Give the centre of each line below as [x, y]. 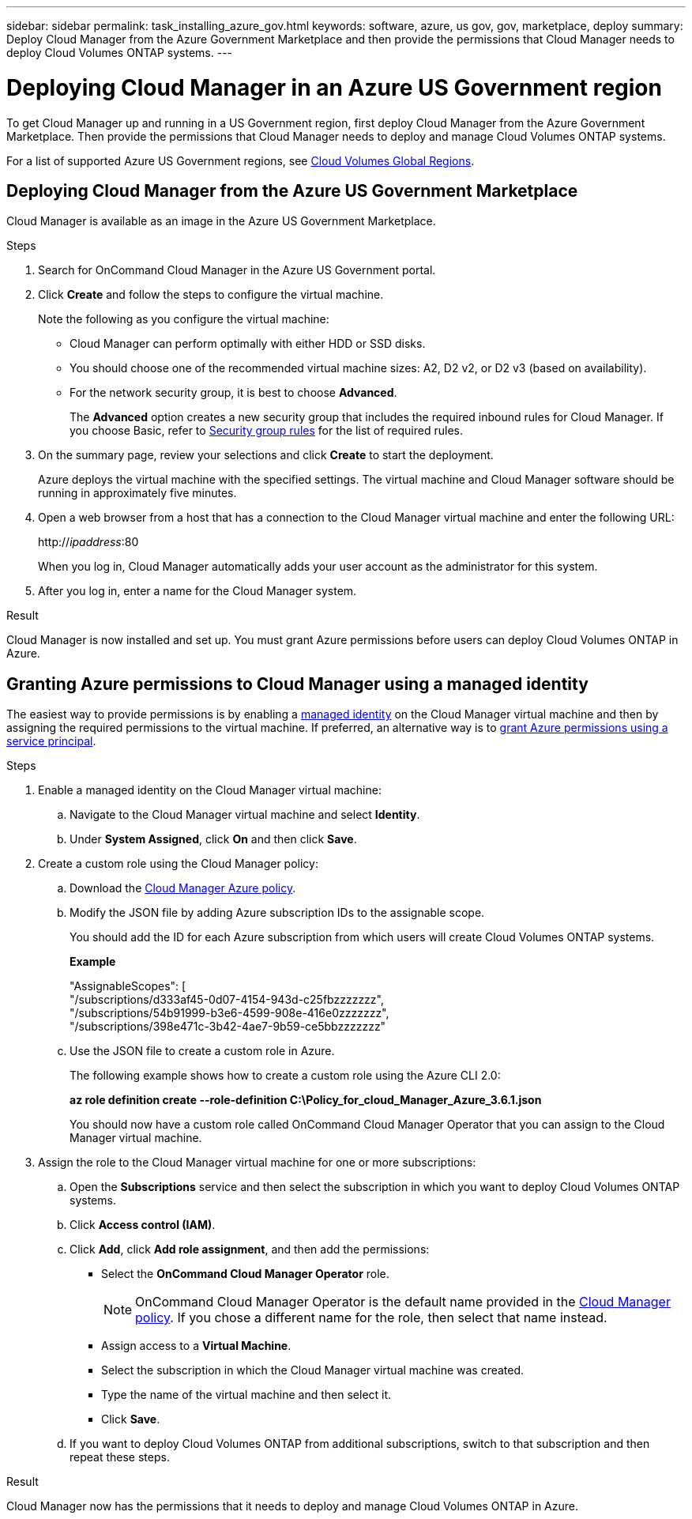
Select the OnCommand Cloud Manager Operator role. [245, 1274]
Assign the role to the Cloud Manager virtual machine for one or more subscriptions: [257, 1163]
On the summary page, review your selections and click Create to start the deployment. [266, 455]
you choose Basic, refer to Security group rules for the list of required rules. [266, 431]
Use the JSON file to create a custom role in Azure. [202, 1051]
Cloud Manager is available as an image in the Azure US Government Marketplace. [221, 221]
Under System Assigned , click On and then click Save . [213, 839]
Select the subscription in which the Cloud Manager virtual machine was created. [313, 1370]
